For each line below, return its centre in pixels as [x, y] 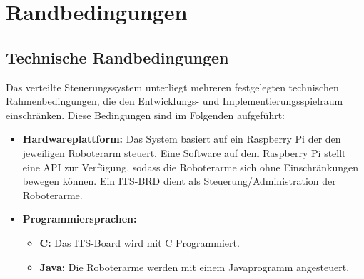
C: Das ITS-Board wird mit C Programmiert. [140, 242]
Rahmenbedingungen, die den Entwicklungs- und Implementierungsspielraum [175, 101]
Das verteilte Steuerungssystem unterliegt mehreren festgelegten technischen [172, 87]
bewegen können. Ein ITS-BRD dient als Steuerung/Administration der [179, 181]
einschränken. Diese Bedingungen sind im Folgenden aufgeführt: [145, 115]
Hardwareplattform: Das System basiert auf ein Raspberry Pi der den [182, 139]
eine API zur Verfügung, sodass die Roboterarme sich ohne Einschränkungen [190, 167]
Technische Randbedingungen [117, 57]
